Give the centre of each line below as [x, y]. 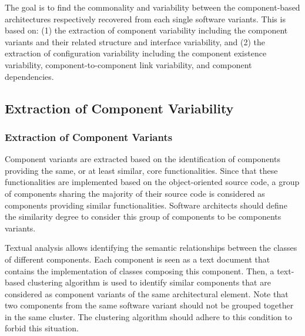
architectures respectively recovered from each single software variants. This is [145, 19]
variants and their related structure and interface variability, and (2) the [135, 41]
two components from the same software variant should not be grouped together [149, 305]
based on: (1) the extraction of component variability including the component [146, 30]
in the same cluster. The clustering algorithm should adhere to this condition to [148, 316]
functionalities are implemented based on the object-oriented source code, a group [152, 182]
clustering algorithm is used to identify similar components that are [149, 282]
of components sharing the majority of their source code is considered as [135, 193]
